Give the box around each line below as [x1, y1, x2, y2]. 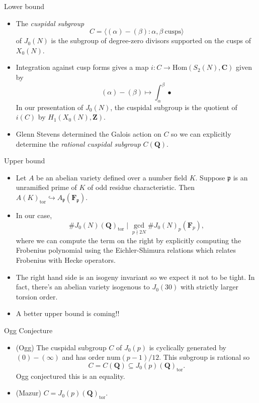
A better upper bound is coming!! [16, 308, 120, 319]
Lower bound [4, 1, 44, 11]
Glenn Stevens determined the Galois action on [16, 129, 161, 139]
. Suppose [195, 172, 225, 182]
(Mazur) [16, 387, 42, 398]
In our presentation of [16, 102, 83, 112]
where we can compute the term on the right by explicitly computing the [16, 235, 241, 245]
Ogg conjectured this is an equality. [16, 370, 125, 381]
